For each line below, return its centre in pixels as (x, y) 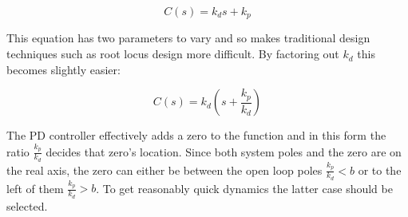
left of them (35, 188)
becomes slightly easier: (63, 69)
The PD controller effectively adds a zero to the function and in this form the (196, 135)
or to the (380, 170)
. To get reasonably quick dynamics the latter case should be (244, 188)
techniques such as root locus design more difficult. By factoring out (173, 54)
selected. (27, 205)
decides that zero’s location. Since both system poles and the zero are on (224, 151)
